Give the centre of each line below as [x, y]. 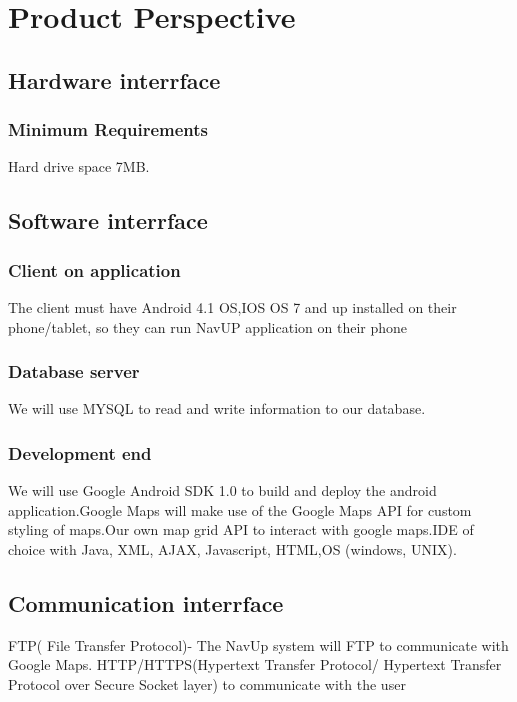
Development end [80, 452]
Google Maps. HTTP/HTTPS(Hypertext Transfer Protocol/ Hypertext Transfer [255, 664]
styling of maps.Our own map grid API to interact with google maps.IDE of [241, 529]
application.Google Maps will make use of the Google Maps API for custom [240, 509]
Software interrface [108, 220]
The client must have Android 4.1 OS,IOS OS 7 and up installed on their [232, 306]
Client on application [94, 269]
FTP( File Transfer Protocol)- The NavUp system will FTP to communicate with [258, 644]
